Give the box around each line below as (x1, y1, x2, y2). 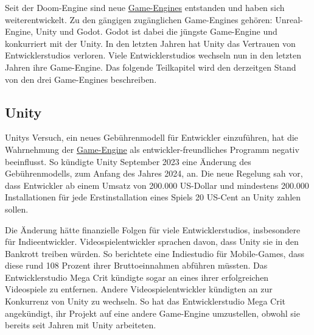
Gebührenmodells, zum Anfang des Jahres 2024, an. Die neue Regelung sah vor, (5, 167, 303, 180)
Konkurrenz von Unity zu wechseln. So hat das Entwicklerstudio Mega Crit (5, 295, 286, 308)
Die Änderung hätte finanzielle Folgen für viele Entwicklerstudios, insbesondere (5, 223, 301, 236)
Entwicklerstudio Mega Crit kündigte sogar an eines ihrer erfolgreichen (5, 270, 269, 283)
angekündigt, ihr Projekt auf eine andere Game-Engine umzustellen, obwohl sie (5, 306, 300, 319)
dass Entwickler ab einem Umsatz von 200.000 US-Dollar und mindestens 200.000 (5, 178, 309, 191)
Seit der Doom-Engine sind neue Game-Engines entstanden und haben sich (5, 1, 285, 13)
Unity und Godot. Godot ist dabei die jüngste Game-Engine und (35, 25, 277, 38)
